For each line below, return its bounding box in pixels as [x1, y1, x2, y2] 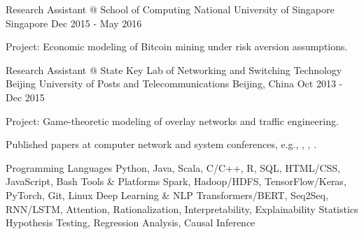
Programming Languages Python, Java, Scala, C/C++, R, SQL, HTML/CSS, [6, 160, 340, 175]
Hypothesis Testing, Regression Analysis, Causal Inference [6, 215, 255, 230]
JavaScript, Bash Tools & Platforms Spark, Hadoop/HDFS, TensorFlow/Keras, [6, 174, 346, 189]
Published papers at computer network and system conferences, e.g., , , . [6, 137, 317, 152]
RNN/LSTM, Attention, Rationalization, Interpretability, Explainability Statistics [6, 201, 358, 216]
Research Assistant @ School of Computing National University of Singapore [6, 2, 335, 16]
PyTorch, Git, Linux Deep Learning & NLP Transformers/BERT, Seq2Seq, [6, 187, 328, 202]
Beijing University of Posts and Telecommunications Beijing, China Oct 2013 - [6, 76, 343, 91]
